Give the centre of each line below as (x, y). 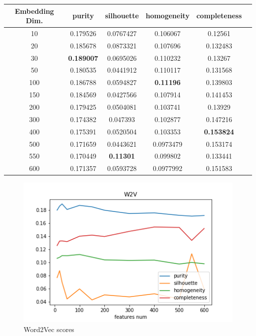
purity (83, 16)
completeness (219, 16)
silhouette (122, 16)
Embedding (34, 11)
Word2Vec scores (49, 329)
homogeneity (167, 16)
